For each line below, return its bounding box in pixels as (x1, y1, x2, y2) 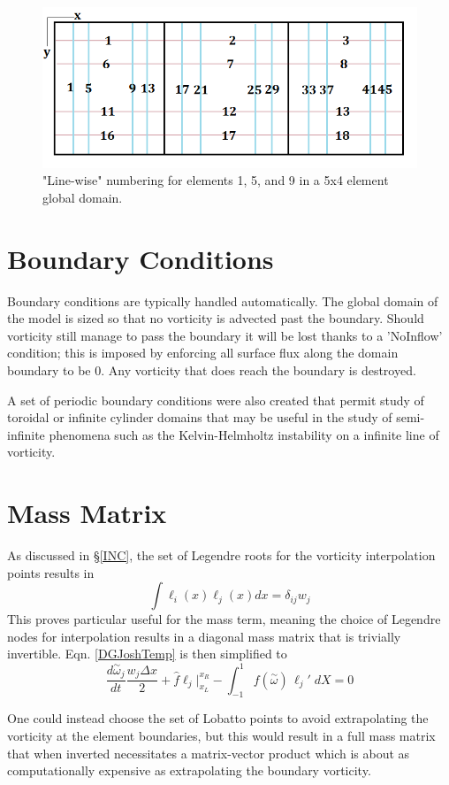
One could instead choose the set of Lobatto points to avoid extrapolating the (7, 709, 429, 727)
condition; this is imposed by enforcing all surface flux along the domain (7, 343, 399, 362)
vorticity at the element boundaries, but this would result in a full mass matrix (7, 726, 436, 744)
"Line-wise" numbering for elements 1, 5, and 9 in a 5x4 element (42, 171, 389, 189)
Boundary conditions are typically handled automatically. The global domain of (7, 291, 438, 310)
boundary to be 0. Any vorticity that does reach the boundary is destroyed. (7, 360, 416, 379)
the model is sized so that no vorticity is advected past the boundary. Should (7, 309, 424, 327)
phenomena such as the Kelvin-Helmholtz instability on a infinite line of (49, 425, 439, 443)
